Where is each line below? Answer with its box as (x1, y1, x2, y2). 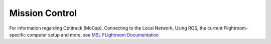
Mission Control (9, 7, 77, 18)
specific (9, 31, 26, 37)
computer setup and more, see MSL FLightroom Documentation (27, 31, 159, 37)
